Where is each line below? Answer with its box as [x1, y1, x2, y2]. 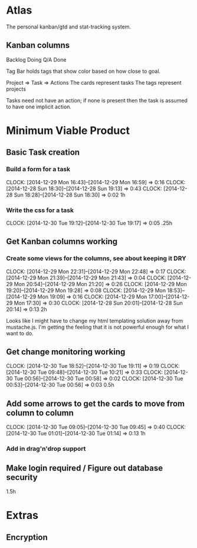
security [6, 472, 38, 482]
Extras [6, 509, 38, 522]
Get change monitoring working [6, 347, 126, 357]
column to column [6, 408, 74, 418]
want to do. [6, 329, 34, 337]
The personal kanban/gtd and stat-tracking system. [6, 23, 132, 30]
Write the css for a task [6, 206, 74, 214]
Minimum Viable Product [6, 124, 130, 137]
